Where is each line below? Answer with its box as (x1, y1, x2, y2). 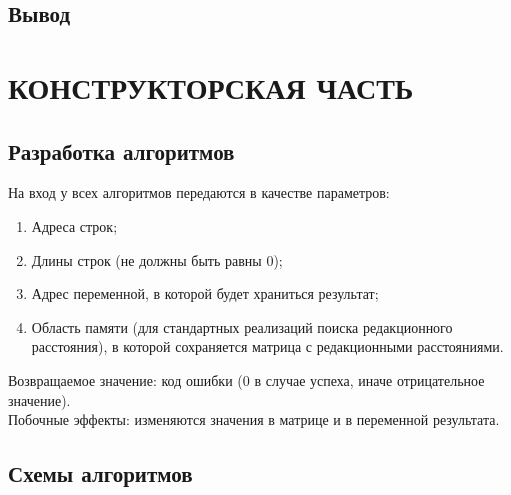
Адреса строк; (31, 215, 118, 236)
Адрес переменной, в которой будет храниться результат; (31, 283, 379, 304)
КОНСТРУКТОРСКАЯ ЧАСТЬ (8, 66, 414, 107)
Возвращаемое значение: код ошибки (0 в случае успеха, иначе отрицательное (8, 369, 485, 390)
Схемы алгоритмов (8, 458, 193, 489)
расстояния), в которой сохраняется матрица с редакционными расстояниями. (31, 336, 504, 357)
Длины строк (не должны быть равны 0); (31, 249, 283, 270)
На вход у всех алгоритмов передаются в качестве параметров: (8, 182, 390, 203)
